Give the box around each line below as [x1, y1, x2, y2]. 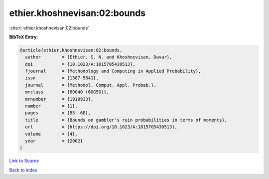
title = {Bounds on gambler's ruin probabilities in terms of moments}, [25, 117, 228, 123]
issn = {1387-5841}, [25, 75, 99, 81]
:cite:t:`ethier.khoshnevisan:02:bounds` [9, 25, 90, 31]
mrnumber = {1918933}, [25, 96, 94, 102]
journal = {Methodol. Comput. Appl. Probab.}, [25, 82, 156, 88]
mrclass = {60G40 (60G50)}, [25, 89, 110, 95]
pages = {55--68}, [25, 110, 91, 116]
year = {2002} [25, 138, 83, 144]
